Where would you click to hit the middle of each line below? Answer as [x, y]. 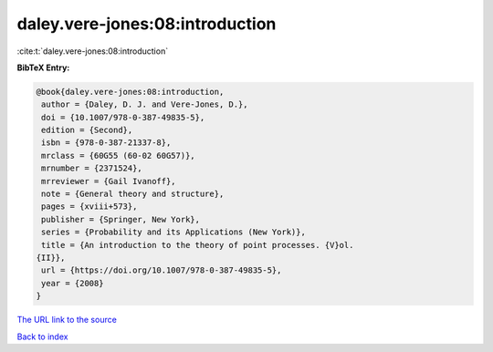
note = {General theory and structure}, [133, 194]
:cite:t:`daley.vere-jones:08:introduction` [93, 51]
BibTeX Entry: [43, 67]
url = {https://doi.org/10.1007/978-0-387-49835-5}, [162, 270]
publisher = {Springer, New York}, [121, 219]
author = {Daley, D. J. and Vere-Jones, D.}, [145, 104]
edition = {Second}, [87, 130]
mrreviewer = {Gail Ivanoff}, [109, 181]
